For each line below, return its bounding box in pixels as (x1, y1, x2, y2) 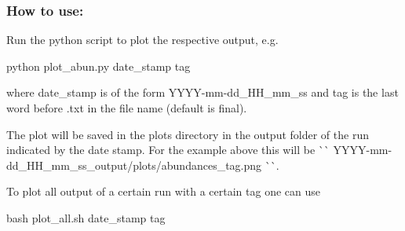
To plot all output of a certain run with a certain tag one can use (6, 183, 320, 200)
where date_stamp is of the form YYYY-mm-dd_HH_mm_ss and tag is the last (6, 84, 399, 101)
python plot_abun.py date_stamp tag (6, 57, 191, 74)
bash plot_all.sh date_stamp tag (6, 209, 166, 225)
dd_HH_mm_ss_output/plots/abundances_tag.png (6, 156, 262, 173)
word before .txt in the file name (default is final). (6, 100, 247, 115)
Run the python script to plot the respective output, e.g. (6, 31, 279, 48)
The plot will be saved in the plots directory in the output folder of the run (6, 126, 369, 142)
